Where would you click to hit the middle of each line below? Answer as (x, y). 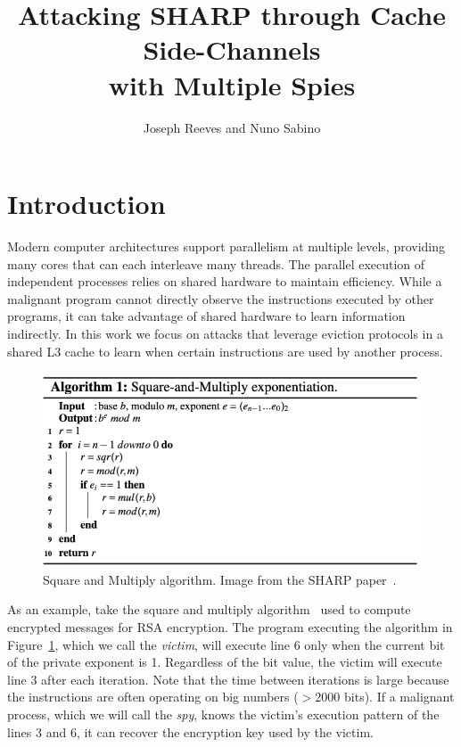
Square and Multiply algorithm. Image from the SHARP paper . (220, 579)
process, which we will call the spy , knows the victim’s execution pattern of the (223, 714)
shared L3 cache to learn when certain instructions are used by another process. (225, 351)
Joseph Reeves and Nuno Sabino (232, 127)
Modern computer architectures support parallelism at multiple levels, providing (226, 246)
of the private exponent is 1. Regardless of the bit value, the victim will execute (225, 662)
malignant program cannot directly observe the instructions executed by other (221, 298)
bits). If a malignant (399, 697)
